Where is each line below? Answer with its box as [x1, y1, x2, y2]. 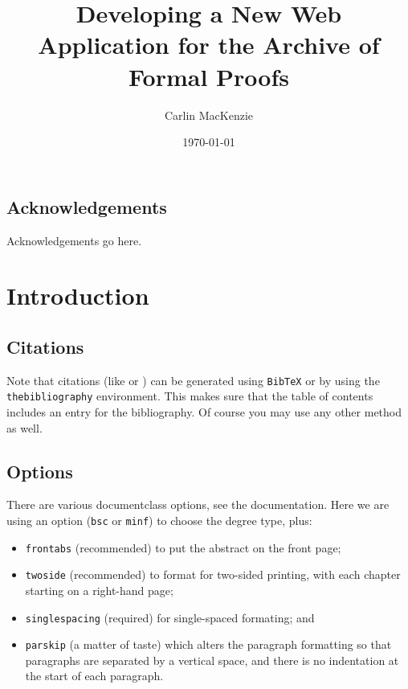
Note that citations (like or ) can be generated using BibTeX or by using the [6, 371, 380, 388]
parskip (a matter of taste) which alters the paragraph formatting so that [25, 636, 392, 653]
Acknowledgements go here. [6, 232, 142, 248]
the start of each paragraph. [25, 667, 164, 684]
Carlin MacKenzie [164, 106, 254, 123]
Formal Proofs [128, 59, 289, 92]
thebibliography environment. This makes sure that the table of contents [6, 388, 373, 404]
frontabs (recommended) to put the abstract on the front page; [25, 539, 341, 556]
